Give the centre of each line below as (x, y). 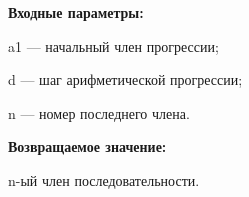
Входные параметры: (76, 12)
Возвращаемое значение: (87, 146)
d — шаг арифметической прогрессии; (125, 79)
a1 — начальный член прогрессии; (113, 45)
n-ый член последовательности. (104, 179)
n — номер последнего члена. (99, 112)
